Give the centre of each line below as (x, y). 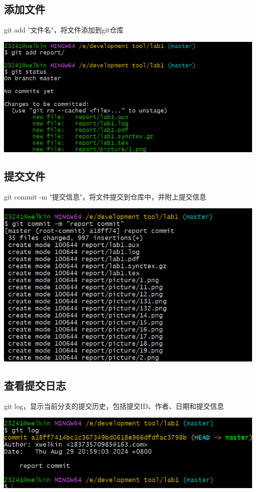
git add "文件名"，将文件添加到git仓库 (64, 30)
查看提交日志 (35, 385)
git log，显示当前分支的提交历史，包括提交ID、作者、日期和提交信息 (114, 406)
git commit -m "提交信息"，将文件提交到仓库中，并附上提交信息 (105, 196)
